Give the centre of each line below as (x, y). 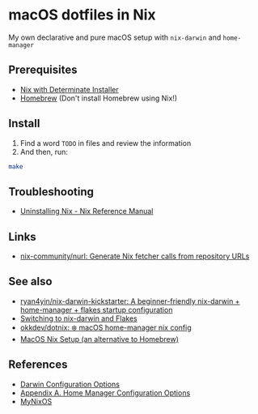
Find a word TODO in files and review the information (106, 143)
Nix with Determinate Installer (69, 89)
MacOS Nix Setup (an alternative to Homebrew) (99, 339)
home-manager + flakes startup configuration (96, 309)
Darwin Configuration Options (70, 384)
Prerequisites (43, 70)
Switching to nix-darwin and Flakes (78, 318)
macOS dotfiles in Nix (82, 15)
